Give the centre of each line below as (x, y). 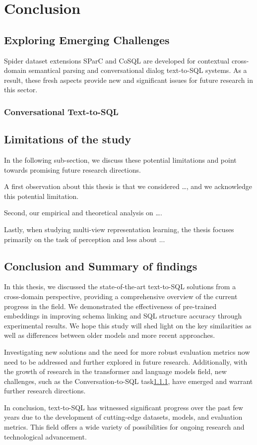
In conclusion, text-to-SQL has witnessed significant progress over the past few (124, 407)
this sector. (21, 90)
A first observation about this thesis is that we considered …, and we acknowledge (128, 186)
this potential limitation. (41, 196)
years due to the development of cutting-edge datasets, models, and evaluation (123, 417)
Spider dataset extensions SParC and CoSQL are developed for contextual (117, 60)
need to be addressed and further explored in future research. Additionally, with (126, 361)
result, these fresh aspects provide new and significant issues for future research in (128, 80)
